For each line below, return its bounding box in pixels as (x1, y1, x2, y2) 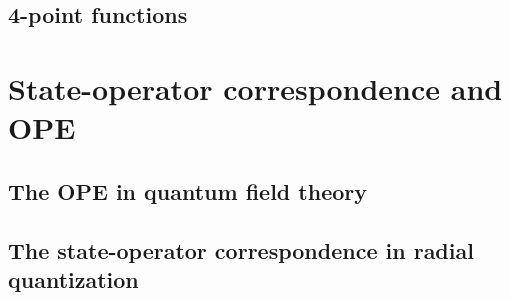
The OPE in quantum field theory (8, 175, 367, 206)
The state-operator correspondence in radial (8, 234, 474, 265)
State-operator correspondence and (8, 67, 503, 108)
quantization (8, 263, 139, 294)
